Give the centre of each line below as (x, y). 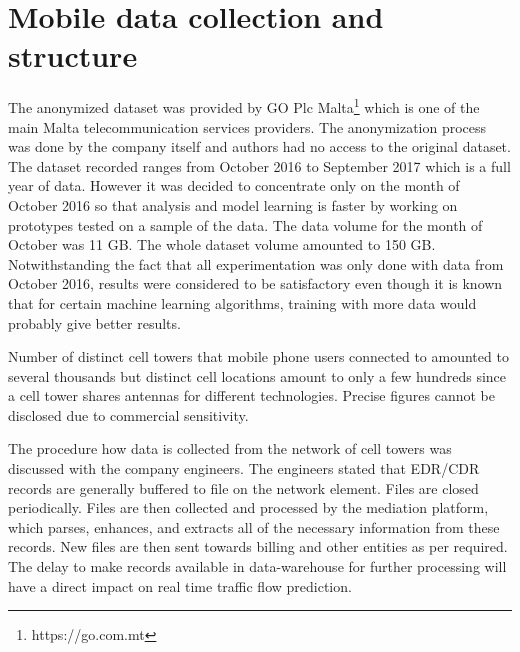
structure (73, 55)
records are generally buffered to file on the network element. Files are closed (243, 487)
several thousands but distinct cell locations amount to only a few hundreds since (257, 375)
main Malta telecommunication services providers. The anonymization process (247, 126)
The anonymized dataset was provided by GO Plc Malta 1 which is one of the (244, 105)
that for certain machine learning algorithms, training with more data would (242, 302)
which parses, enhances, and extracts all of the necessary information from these (254, 526)
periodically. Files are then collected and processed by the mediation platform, (248, 507)
